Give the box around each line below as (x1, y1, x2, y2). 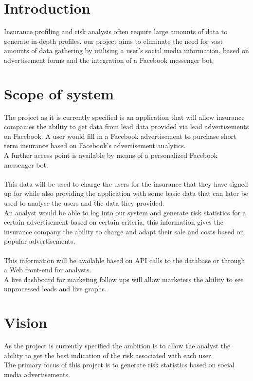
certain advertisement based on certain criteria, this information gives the (4, 217, 223, 227)
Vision (4, 312, 47, 332)
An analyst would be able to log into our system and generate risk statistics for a (4, 207, 246, 217)
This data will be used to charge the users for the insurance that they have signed (4, 178, 248, 189)
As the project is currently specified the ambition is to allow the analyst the (4, 341, 231, 351)
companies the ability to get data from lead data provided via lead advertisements (4, 121, 249, 132)
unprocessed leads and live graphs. (4, 284, 107, 294)
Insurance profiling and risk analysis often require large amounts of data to (4, 26, 228, 37)
